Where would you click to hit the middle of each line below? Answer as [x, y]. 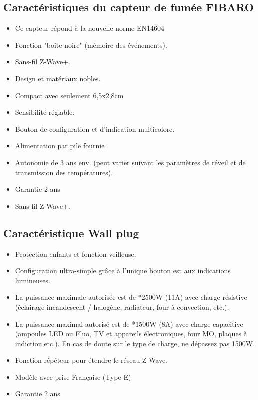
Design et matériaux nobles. [58, 78]
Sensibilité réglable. [45, 112]
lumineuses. [33, 280]
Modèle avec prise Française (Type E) [73, 376]
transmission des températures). [64, 172]
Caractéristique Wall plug [71, 232]
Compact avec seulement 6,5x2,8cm [69, 95]
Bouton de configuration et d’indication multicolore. [95, 129]
